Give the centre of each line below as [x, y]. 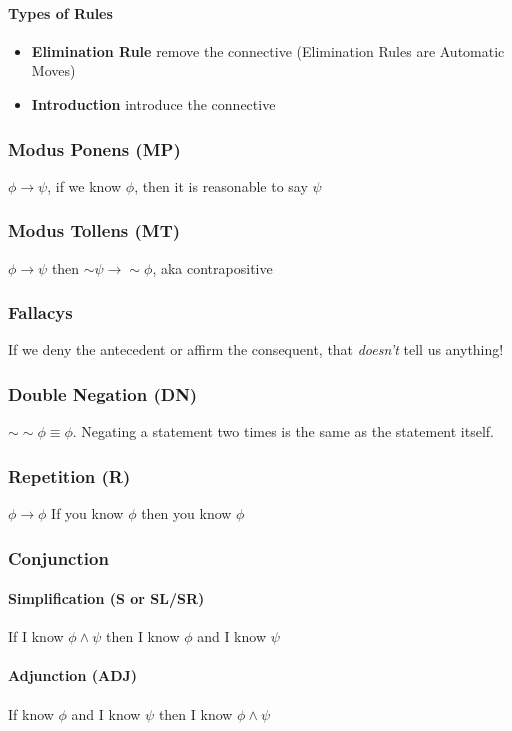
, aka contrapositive [212, 267]
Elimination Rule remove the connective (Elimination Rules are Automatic [268, 50]
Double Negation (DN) [103, 393]
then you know [186, 513]
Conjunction [58, 557]
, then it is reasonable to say [221, 185]
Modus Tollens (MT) [94, 230]
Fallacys [40, 312]
